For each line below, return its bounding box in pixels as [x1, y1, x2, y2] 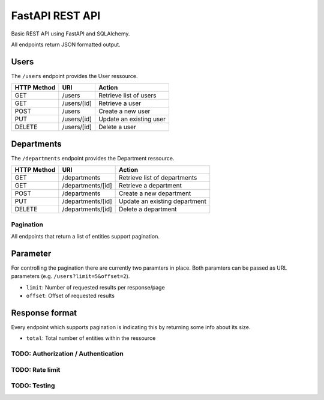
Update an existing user [98, 115, 166, 123]
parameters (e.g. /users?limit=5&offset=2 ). [11, 273, 130, 280]
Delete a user [98, 123, 136, 132]
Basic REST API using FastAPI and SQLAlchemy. [11, 30, 130, 37]
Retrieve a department [119, 181, 182, 190]
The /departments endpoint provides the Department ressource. [11, 154, 175, 162]
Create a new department [119, 189, 191, 198]
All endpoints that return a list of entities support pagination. [11, 232, 160, 240]
